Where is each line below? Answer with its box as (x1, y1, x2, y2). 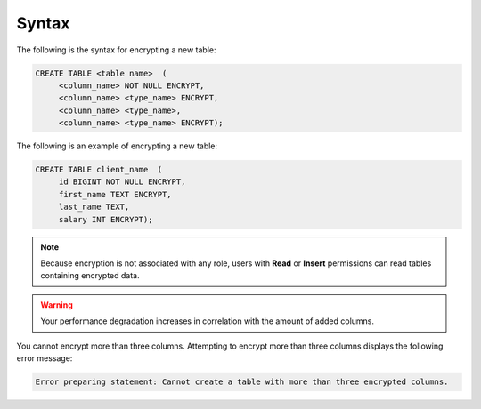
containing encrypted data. (40, 270, 140, 281)
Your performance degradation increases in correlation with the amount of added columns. (40, 316, 374, 326)
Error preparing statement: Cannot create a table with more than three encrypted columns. (35, 376, 449, 387)
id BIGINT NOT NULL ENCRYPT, (58, 177, 186, 187)
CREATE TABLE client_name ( (35, 164, 163, 175)
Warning (40, 299, 73, 310)
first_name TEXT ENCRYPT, (58, 189, 173, 199)
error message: (16, 352, 73, 364)
